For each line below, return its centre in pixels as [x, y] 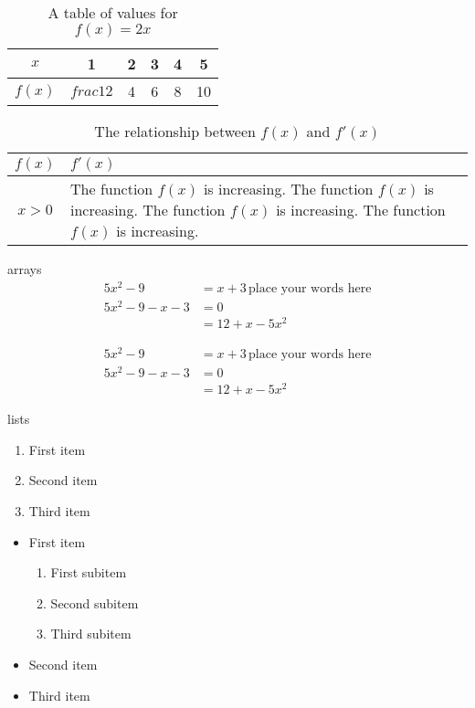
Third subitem [91, 634]
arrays [25, 269]
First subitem [89, 572]
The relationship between [175, 131]
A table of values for [113, 12]
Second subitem [95, 602]
